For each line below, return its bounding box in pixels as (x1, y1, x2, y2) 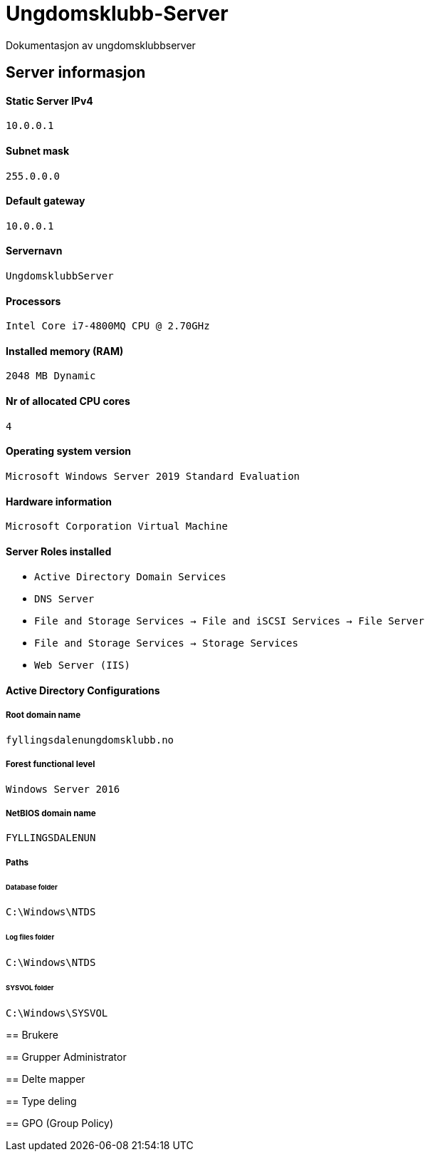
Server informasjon (6, 63, 146, 82)
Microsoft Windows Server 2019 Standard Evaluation (6, 470, 300, 482)
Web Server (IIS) (34, 659, 130, 672)
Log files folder (6, 933, 55, 942)
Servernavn (6, 245, 63, 257)
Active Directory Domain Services (34, 571, 226, 583)
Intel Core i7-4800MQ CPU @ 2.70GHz (6, 320, 210, 332)
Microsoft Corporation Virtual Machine (6, 520, 228, 533)
